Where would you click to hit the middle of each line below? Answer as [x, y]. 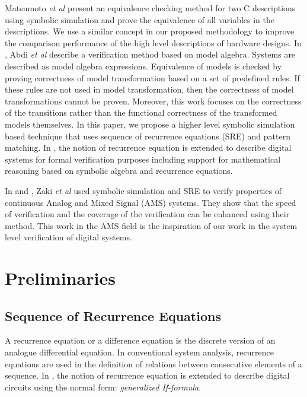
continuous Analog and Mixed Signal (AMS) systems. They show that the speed [151, 202]
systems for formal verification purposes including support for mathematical [143, 159]
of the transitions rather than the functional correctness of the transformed [141, 112]
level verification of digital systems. [68, 237]
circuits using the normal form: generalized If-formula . [103, 387]
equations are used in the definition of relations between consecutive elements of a [153, 363]
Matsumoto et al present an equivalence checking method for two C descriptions [150, 8]
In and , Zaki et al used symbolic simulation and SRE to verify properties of [143, 190]
